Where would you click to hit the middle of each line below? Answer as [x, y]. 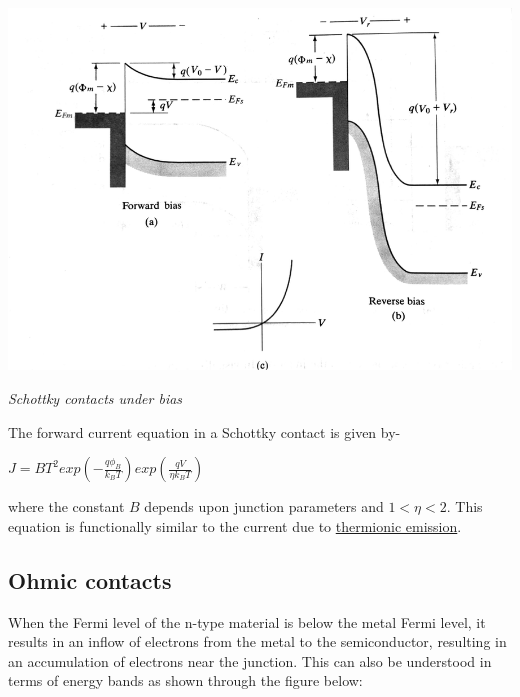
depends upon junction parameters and [264, 506]
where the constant [66, 506]
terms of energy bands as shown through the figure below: [185, 680]
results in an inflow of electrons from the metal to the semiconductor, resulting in [257, 641]
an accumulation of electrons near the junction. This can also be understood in [250, 660]
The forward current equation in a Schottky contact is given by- [204, 431]
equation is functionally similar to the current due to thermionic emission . [235, 525]
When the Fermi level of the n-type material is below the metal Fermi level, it [247, 621]
